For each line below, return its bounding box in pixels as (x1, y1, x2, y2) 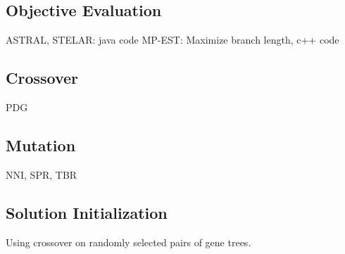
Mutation (6, 134, 76, 155)
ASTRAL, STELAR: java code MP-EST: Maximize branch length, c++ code (6, 32, 339, 47)
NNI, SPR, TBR (6, 167, 77, 182)
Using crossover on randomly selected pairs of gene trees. (6, 234, 251, 249)
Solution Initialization (6, 201, 168, 223)
